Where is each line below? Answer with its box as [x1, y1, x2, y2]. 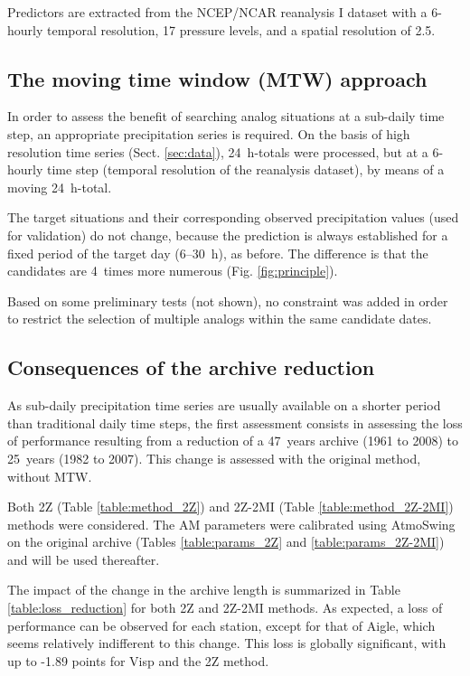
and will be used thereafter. [7, 549, 160, 568]
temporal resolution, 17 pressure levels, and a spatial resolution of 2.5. [47, 20, 436, 39]
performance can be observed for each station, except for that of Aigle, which [7, 615, 436, 634]
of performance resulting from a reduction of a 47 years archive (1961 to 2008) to [7, 431, 458, 450]
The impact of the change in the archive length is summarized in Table [7, 580, 400, 599]
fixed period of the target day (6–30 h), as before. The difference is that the [7, 243, 428, 262]
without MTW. [7, 466, 92, 485]
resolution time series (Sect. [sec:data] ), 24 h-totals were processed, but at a [7, 142, 428, 161]
